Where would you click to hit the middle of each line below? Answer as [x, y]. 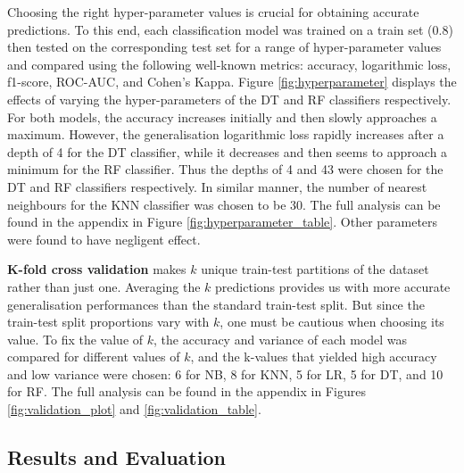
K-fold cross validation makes [97, 269]
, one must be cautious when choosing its [332, 322]
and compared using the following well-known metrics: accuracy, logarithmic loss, [229, 64]
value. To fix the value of [75, 339]
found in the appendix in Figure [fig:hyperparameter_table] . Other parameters [223, 222]
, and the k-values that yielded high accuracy [314, 357]
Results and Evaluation [116, 457]
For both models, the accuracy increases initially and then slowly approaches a [222, 116]
